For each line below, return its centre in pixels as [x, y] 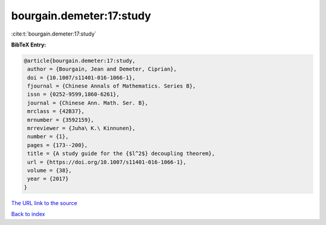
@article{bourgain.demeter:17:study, [80, 61]
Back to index [28, 214]
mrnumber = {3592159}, [61, 120]
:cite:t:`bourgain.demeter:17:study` [54, 34]
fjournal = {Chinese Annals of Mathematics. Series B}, [112, 86]
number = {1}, [48, 137]
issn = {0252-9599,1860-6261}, [74, 94]
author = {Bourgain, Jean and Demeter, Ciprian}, [102, 69]
